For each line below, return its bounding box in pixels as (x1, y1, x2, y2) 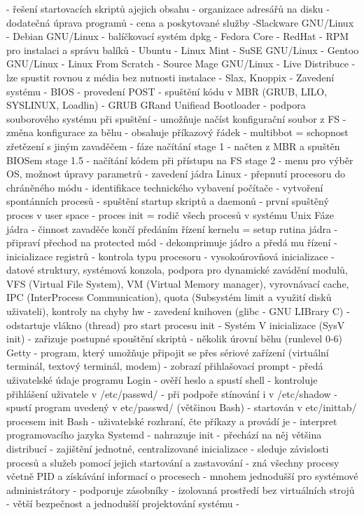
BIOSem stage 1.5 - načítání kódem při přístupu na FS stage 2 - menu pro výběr (6, 152, 353, 167)
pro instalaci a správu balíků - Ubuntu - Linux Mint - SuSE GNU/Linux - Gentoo (6, 42, 359, 57)
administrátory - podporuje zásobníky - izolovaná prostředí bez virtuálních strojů (6, 482, 355, 497)
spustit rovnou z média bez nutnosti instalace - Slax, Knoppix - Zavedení (20, 69, 335, 84)
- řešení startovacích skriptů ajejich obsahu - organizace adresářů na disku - (6, 1, 330, 15)
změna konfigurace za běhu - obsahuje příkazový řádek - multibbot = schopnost (6, 125, 349, 140)
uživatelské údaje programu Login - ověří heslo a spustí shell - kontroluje (6, 373, 318, 387)
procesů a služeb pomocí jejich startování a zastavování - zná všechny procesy (6, 455, 339, 469)
